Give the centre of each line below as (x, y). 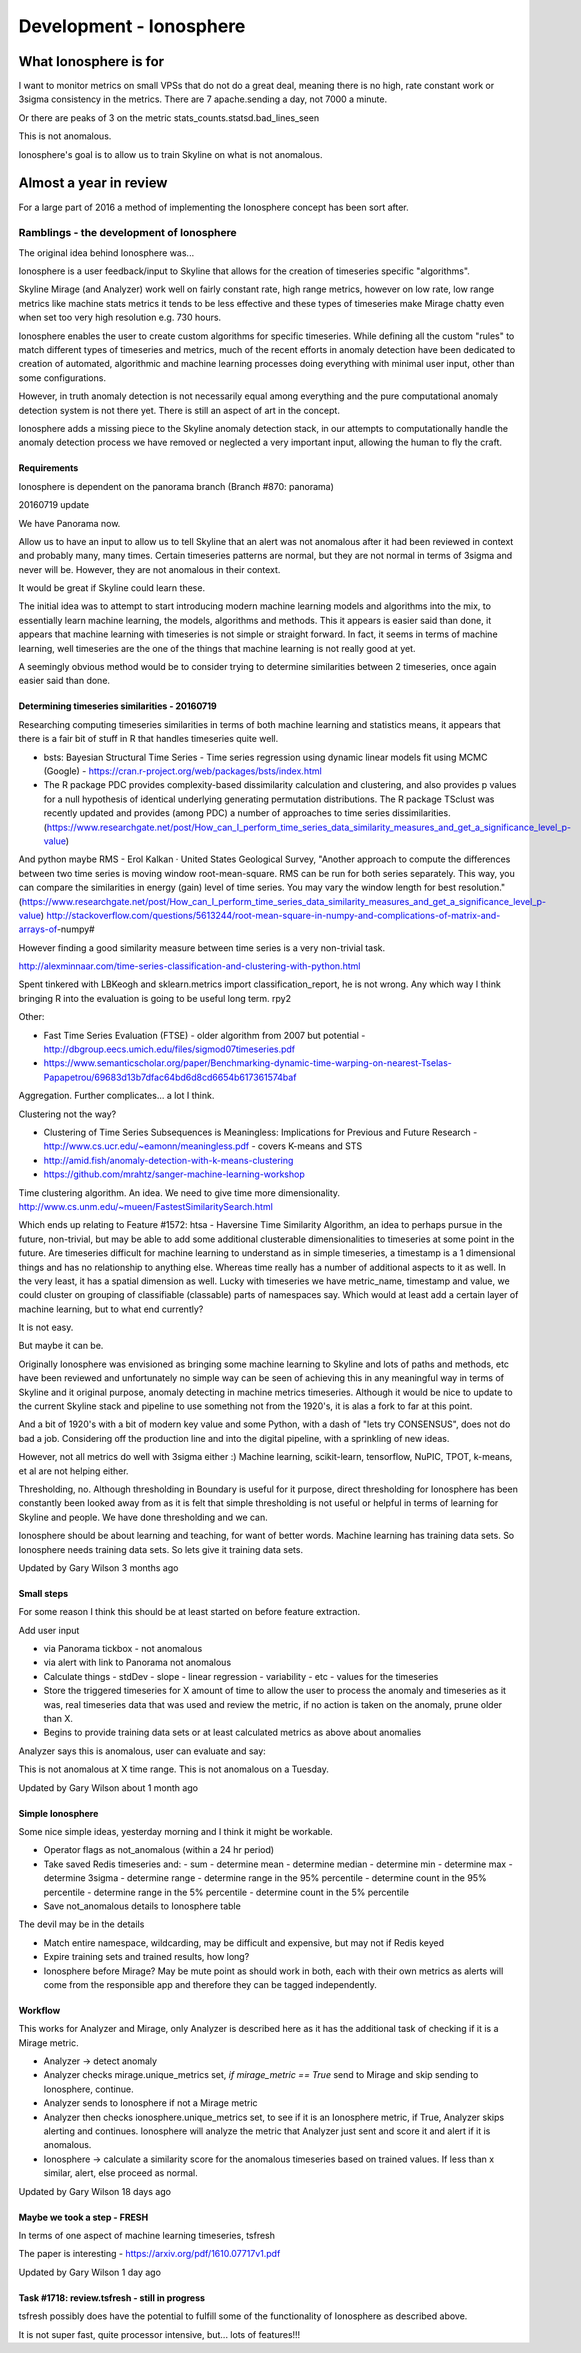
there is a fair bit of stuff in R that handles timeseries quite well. (148, 739)
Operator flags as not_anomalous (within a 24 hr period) (159, 1850)
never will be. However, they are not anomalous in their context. (149, 569)
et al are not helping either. (73, 1471)
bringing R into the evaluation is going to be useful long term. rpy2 (155, 998)
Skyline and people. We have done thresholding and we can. (143, 1517)
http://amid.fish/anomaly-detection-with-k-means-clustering (168, 1160)
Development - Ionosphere (132, 26)
